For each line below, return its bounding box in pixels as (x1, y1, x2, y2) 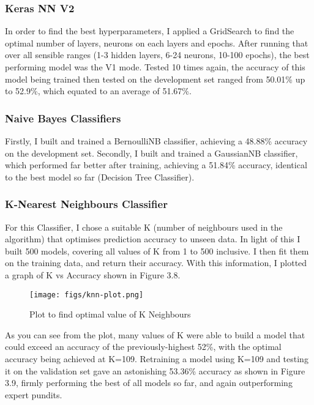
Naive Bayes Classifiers (5, 110, 121, 125)
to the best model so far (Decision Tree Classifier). (5, 170, 195, 183)
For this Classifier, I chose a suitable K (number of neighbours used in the (5, 220, 283, 233)
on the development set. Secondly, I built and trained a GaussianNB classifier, (5, 146, 298, 159)
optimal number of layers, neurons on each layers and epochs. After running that (5, 36, 308, 49)
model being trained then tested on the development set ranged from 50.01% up (5, 72, 305, 85)
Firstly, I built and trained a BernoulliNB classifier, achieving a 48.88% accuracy (5, 135, 308, 147)
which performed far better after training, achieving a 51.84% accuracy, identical (5, 158, 307, 171)
